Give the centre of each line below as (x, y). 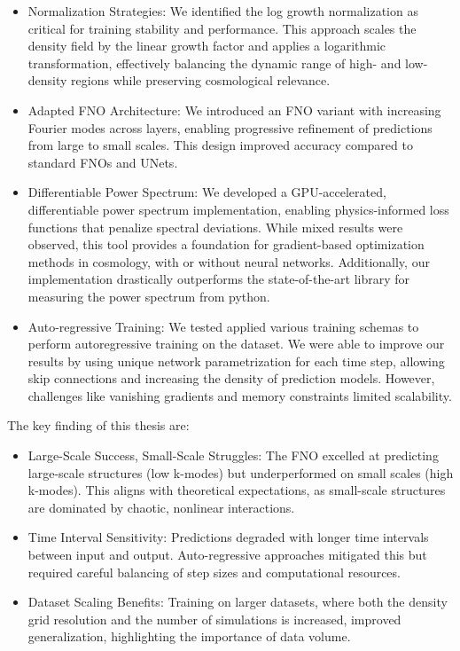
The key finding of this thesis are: (98, 425)
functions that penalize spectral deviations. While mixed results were (215, 227)
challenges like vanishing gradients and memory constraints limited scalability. (240, 395)
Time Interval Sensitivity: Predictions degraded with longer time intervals (228, 537)
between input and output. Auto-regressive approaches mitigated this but (227, 555)
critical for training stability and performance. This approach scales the (222, 28)
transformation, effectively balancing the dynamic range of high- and (214, 63)
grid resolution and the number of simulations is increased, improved (214, 619)
